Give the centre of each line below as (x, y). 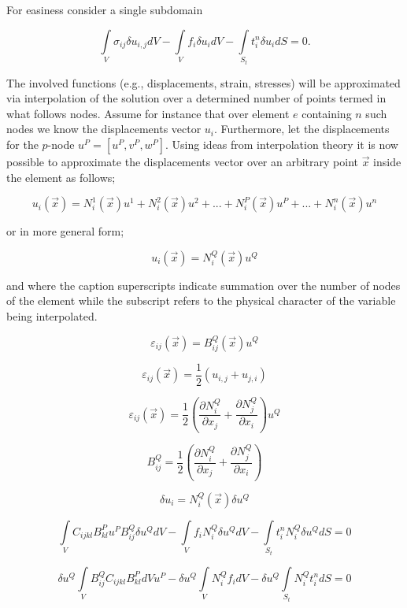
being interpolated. (52, 315)
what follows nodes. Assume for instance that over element (148, 113)
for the (22, 144)
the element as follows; (61, 177)
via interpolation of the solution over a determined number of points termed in (196, 98)
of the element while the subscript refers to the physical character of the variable (201, 300)
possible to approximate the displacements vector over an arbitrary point (182, 161)
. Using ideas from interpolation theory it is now (282, 144)
